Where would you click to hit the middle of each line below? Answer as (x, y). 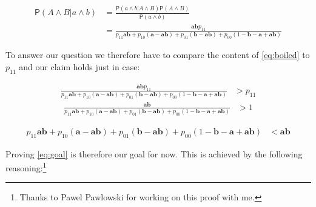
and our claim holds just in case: (79, 66)
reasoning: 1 (26, 167)
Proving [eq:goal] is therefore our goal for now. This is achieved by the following (154, 153)
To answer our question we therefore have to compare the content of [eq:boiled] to (158, 55)
